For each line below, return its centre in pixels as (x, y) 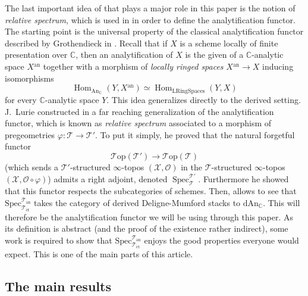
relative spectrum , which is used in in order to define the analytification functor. (150, 19)
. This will (282, 202)
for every (21, 100)
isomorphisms (29, 78)
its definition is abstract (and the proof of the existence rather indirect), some (147, 228)
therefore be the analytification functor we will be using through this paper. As (149, 216)
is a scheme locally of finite (229, 43)
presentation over (36, 54)
